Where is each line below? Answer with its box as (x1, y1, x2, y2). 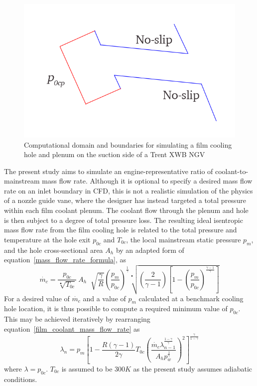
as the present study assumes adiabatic (133, 364, 253, 374)
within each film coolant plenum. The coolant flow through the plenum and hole (4, 205, 249, 215)
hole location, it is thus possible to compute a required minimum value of (4, 303, 228, 314)
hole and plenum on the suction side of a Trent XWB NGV (24, 149, 205, 160)
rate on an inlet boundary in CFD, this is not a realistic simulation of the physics (4, 185, 253, 195)
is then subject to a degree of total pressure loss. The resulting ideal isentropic (4, 214, 243, 225)
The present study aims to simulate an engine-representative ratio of (4, 166, 213, 176)
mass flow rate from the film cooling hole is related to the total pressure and (4, 224, 237, 235)
